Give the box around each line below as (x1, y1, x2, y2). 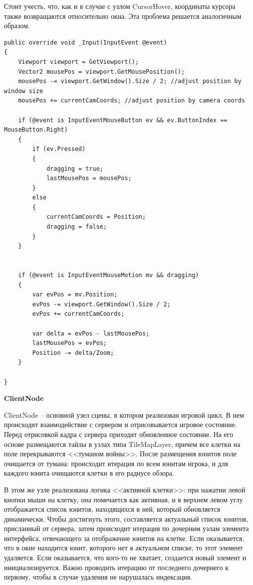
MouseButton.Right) (4, 126, 68, 134)
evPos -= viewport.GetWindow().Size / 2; (32, 300, 171, 308)
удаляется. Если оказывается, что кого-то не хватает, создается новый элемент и (4, 552, 247, 563)
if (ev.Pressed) (32, 146, 86, 153)
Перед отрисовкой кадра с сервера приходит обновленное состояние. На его (4, 429, 233, 439)
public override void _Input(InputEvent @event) (4, 39, 167, 46)
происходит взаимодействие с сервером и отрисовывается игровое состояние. (4, 419, 237, 430)
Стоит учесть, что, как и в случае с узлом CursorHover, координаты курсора (4, 1, 236, 11)
